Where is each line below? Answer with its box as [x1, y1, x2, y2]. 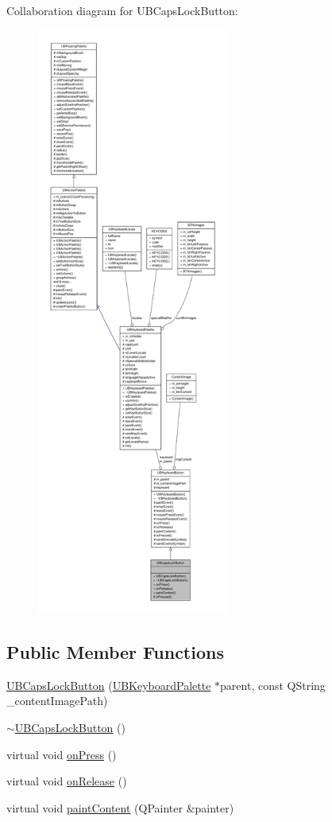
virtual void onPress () [6, 746, 117, 762]
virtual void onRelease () [6, 773, 127, 789]
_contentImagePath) [6, 692, 108, 709]
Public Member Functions [6, 639, 224, 664]
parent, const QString [220, 676, 326, 693]
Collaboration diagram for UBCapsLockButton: [6, 2, 238, 18]
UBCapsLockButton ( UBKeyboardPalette [6, 676, 211, 693]
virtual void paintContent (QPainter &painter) [6, 799, 234, 816]
